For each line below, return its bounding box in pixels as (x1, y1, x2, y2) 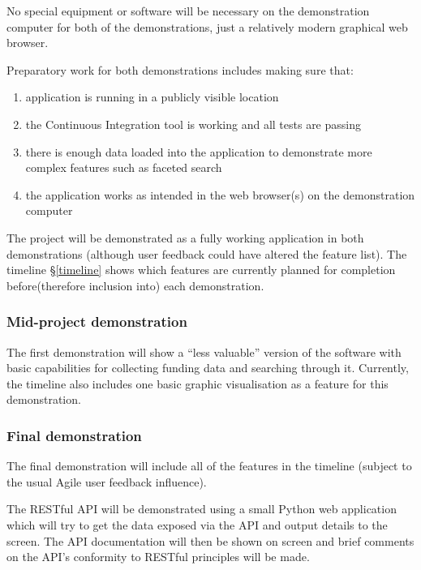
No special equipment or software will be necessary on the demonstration (6, 2, 370, 19)
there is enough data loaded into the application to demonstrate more (25, 143, 372, 160)
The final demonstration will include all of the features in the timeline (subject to (6, 457, 412, 474)
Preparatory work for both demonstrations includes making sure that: (6, 61, 354, 78)
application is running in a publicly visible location (25, 88, 279, 105)
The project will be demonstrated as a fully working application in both (6, 229, 364, 246)
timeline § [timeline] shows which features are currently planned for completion (6, 261, 396, 278)
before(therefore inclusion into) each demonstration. (6, 276, 264, 294)
